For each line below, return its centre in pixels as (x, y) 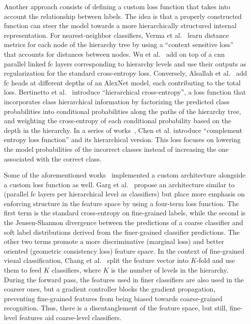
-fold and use (216, 260)
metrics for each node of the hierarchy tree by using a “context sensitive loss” (119, 44)
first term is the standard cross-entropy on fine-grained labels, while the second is (125, 213)
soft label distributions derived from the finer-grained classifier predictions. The (122, 232)
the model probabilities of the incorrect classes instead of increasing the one (116, 149)
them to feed (23, 270)
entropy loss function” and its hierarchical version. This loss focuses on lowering (122, 139)
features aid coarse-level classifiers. (70, 317)
